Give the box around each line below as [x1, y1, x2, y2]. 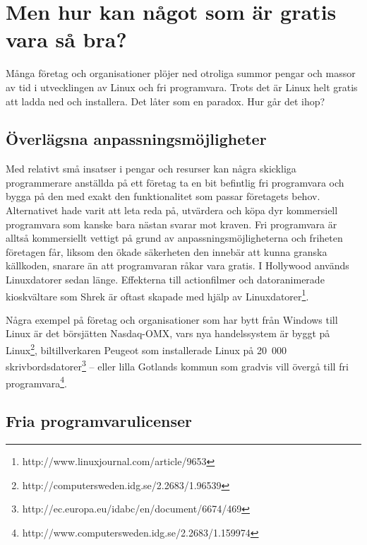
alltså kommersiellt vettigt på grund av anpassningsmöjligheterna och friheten [6, 230, 343, 245]
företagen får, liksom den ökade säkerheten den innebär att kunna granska [6, 244, 327, 259]
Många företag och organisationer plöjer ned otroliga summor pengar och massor [6, 66, 356, 81]
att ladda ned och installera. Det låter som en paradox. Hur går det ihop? [6, 93, 325, 108]
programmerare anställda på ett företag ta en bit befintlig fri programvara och [6, 175, 344, 189]
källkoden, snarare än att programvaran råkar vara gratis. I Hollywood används [6, 258, 349, 273]
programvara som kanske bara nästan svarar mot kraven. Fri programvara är [6, 216, 337, 231]
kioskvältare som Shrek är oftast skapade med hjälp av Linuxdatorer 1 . [6, 286, 309, 303]
